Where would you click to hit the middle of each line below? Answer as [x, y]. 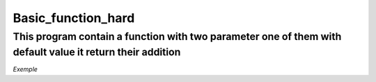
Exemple [25, 70]
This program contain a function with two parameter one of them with [177, 37]
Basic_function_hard [74, 18]
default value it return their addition [97, 52]
